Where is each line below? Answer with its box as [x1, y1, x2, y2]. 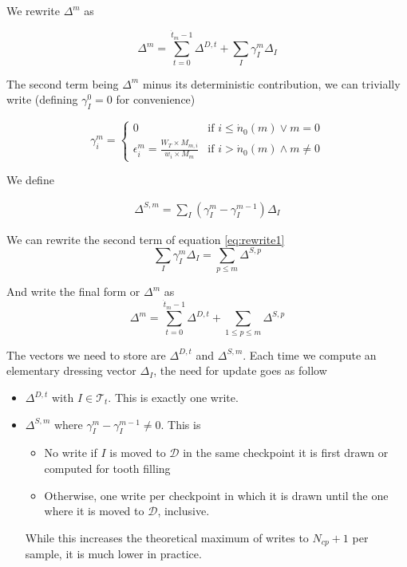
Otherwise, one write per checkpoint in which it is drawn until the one [44, 486, 389, 503]
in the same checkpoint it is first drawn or [183, 444, 389, 461]
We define [6, 171, 54, 188]
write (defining [6, 91, 78, 108]
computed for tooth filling [44, 459, 171, 476]
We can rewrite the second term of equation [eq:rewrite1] [6, 230, 285, 247]
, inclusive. [157, 502, 210, 519]
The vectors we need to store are [6, 346, 166, 363]
